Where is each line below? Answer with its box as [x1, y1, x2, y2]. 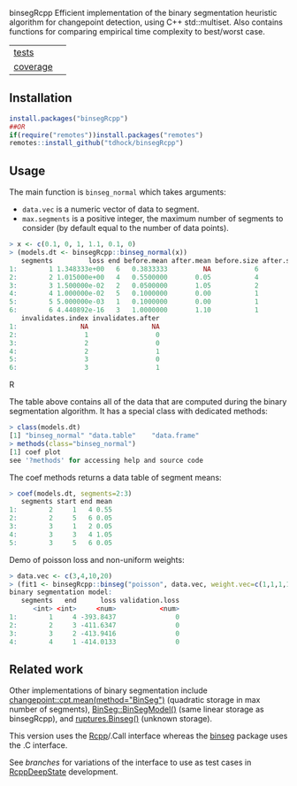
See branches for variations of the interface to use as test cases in [9, 757, 252, 768]
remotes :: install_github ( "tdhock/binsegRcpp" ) [9, 139, 184, 148]
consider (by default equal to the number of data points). [21, 223, 230, 234]
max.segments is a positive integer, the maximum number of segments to [21, 213, 284, 224]
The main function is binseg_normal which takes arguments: [9, 187, 227, 197]
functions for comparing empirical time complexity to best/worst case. [9, 27, 265, 36]
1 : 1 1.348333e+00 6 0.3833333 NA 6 [9, 265, 259, 274]
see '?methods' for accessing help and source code [9, 456, 203, 465]
